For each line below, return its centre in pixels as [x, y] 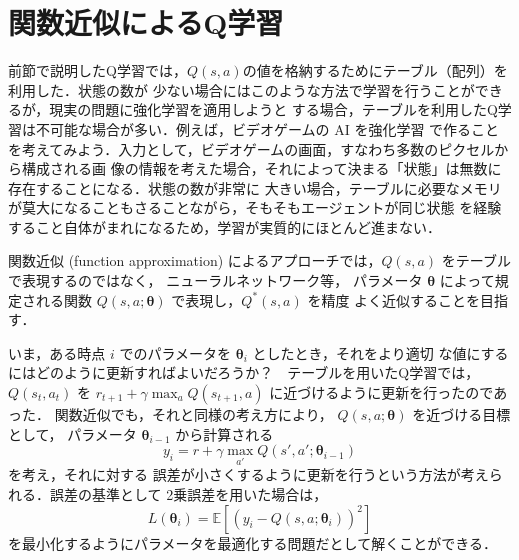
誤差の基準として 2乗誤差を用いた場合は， [188, 494]
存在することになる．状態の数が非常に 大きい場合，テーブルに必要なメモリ [255, 187]
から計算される [224, 433]
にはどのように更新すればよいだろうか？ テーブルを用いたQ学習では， [244, 372]
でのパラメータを [175, 352]
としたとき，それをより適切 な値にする [380, 352]
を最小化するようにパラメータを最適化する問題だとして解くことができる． [252, 542]
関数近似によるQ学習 [146, 22]
